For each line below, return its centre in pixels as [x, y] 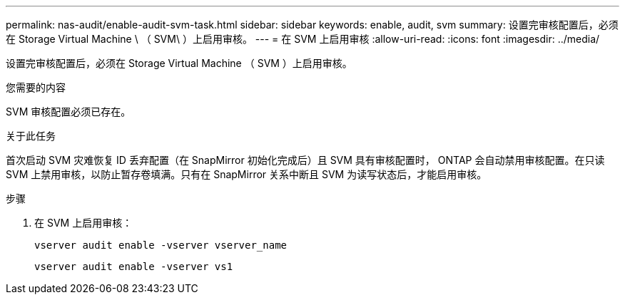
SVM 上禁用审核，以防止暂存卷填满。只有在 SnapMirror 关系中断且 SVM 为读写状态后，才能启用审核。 [247, 174]
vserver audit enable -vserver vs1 [134, 267]
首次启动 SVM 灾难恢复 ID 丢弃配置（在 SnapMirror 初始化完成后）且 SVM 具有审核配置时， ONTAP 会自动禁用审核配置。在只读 [305, 160]
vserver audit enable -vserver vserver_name [161, 245]
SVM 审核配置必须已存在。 [68, 112]
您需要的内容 [36, 87]
